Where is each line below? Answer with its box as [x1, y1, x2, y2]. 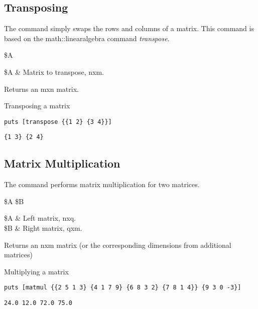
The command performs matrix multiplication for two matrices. [4, 179, 200, 190]
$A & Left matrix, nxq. [4, 213, 76, 223]
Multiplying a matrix [4, 266, 69, 276]
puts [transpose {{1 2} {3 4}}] [4, 118, 112, 125]
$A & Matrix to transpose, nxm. [4, 66, 104, 77]
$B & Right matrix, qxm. [4, 223, 82, 233]
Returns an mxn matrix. [4, 83, 79, 94]
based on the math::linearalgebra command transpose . [4, 33, 170, 43]
